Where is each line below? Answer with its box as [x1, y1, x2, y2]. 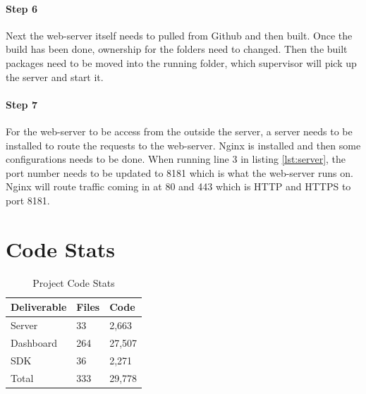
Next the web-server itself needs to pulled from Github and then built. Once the [6, 27, 353, 42]
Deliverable [11, 300, 67, 314]
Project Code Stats [32, 275, 115, 290]
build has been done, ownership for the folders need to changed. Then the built [6, 42, 348, 56]
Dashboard [11, 335, 58, 350]
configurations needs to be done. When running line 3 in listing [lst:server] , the [6, 152, 346, 166]
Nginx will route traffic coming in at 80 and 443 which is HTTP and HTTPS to [6, 179, 351, 194]
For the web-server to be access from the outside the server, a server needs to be [6, 123, 353, 138]
